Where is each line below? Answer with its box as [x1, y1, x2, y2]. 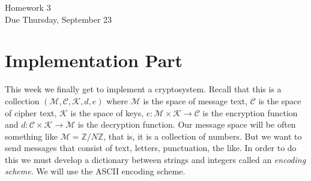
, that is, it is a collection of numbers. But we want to [103, 129, 302, 142]
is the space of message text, [143, 94, 248, 107]
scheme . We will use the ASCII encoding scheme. [5, 165, 186, 177]
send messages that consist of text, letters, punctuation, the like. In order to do [5, 141, 297, 154]
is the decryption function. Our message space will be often [77, 118, 296, 131]
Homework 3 [5, 1, 51, 13]
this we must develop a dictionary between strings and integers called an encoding [5, 153, 306, 165]
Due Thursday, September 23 [5, 13, 112, 25]
